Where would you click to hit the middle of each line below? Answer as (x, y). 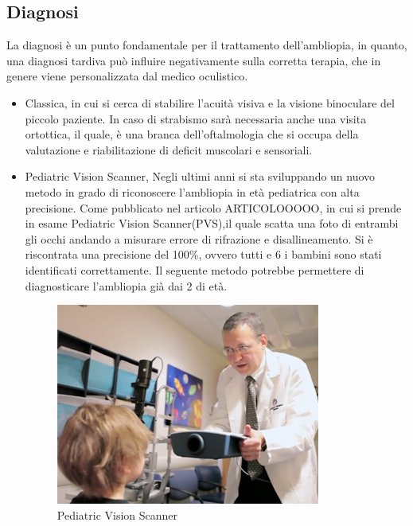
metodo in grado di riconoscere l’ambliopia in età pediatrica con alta (192, 191)
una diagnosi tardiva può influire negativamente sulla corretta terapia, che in (194, 60)
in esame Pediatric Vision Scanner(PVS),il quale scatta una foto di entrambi (212, 223)
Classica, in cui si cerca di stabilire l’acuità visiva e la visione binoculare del (210, 102)
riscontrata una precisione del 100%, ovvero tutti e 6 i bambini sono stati (203, 254)
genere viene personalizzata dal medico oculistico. (127, 76)
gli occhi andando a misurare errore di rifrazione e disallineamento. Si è (199, 238)
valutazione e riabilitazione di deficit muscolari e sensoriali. (169, 149)
